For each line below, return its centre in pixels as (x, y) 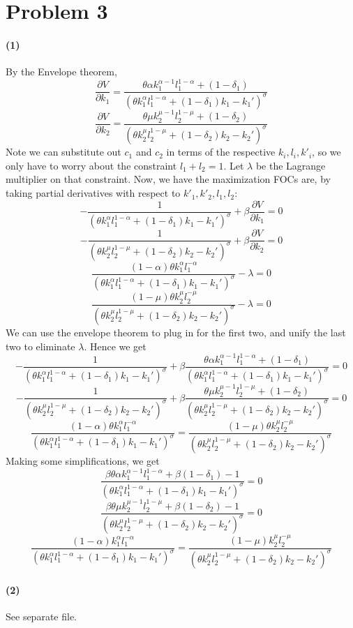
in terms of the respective (221, 152)
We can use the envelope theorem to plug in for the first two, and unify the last (176, 332)
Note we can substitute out (63, 152)
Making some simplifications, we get (83, 461)
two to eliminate (40, 346)
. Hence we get (115, 346)
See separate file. (41, 616)
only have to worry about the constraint (91, 165)
